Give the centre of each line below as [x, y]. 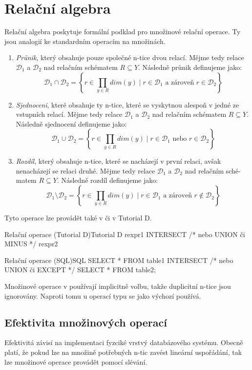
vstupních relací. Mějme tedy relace [69, 114]
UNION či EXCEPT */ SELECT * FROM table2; [80, 270]
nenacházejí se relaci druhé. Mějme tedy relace [85, 170]
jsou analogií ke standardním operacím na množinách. [85, 41]
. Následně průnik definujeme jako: [190, 67]
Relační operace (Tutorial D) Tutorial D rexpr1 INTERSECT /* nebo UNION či [125, 234]
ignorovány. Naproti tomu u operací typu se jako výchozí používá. [103, 295]
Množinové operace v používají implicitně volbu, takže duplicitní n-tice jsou [118, 286]
